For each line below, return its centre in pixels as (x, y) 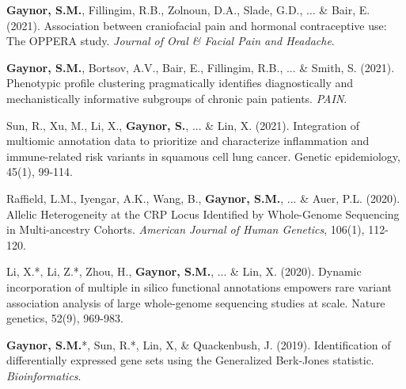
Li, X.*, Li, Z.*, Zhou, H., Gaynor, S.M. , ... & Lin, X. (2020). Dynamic (184, 271)
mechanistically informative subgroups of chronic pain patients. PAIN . (177, 98)
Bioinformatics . (44, 375)
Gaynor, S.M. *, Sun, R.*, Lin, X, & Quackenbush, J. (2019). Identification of (199, 344)
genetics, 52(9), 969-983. (65, 318)
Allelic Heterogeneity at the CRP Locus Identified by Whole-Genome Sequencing (203, 214)
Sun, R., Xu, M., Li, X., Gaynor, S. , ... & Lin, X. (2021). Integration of (183, 125)
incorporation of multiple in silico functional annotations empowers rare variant (199, 286)
